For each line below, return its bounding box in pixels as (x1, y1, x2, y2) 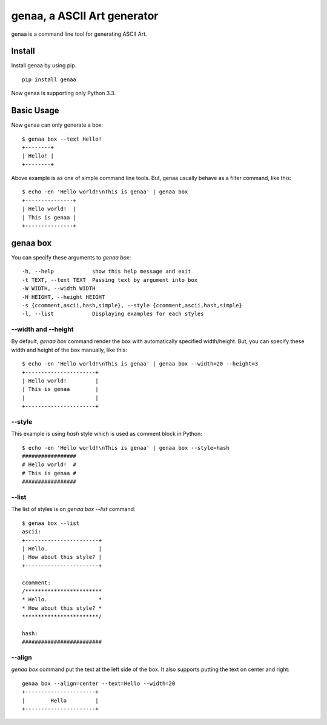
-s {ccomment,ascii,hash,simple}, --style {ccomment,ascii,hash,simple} (22, 302, 242, 309)
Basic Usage (11, 105, 59, 116)
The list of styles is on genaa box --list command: (11, 506, 136, 513)
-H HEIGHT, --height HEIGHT (22, 293, 105, 300)
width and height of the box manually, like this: (11, 346, 127, 353)
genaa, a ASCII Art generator (11, 9, 159, 22)
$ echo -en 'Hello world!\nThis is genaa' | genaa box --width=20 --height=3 (22, 361, 259, 367)
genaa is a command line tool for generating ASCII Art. (11, 30, 148, 38)
